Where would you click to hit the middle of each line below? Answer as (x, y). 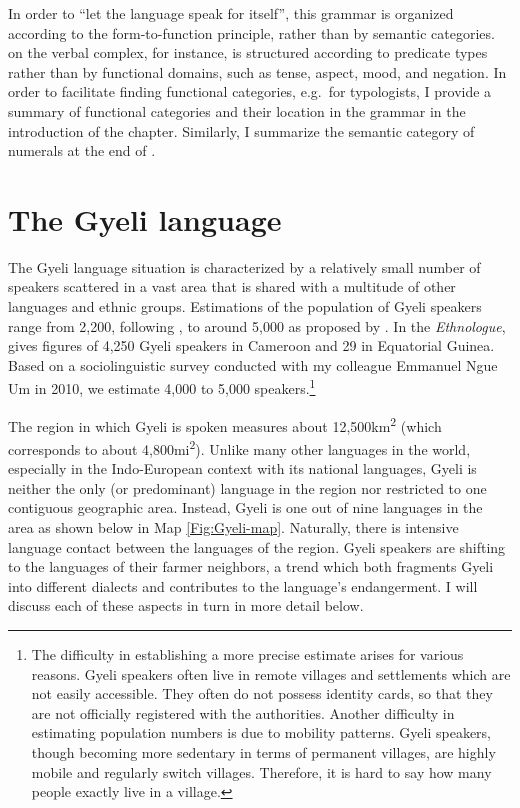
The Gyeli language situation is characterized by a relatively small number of (244, 266)
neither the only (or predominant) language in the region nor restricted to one (247, 487)
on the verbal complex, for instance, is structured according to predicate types (248, 52)
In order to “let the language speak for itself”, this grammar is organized (231, 13)
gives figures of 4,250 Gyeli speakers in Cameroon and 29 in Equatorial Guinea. (251, 345)
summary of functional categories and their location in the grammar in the (237, 110)
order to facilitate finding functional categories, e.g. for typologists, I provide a (250, 91)
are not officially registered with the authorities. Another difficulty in (243, 712)
